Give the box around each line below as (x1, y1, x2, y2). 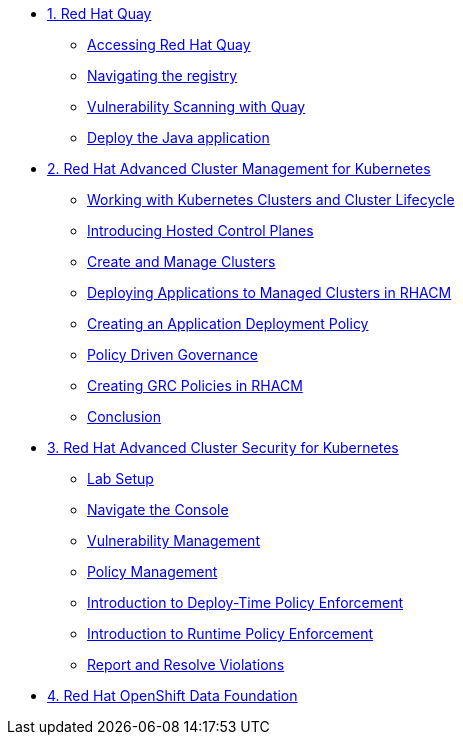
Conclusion (87, 408, 162, 425)
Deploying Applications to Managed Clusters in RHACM (87, 284, 452, 301)
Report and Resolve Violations (87, 656, 285, 673)
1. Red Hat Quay (47, 5, 152, 22)
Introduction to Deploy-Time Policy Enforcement (87, 594, 404, 611)
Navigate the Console (87, 501, 229, 518)
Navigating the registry (87, 67, 238, 84)
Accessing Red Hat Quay (87, 36, 251, 53)
